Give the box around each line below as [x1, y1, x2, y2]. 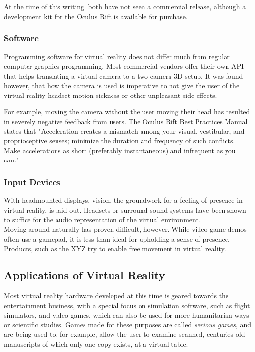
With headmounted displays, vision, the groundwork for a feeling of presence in [4, 195, 243, 205]
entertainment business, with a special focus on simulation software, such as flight [4, 300, 250, 310]
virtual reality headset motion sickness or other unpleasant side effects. [4, 90, 217, 100]
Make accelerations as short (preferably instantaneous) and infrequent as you [4, 145, 236, 155]
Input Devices [4, 175, 60, 188]
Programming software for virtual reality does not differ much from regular [4, 51, 230, 62]
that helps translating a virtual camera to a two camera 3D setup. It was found [4, 70, 243, 81]
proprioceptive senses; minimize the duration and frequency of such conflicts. [4, 135, 235, 146]
